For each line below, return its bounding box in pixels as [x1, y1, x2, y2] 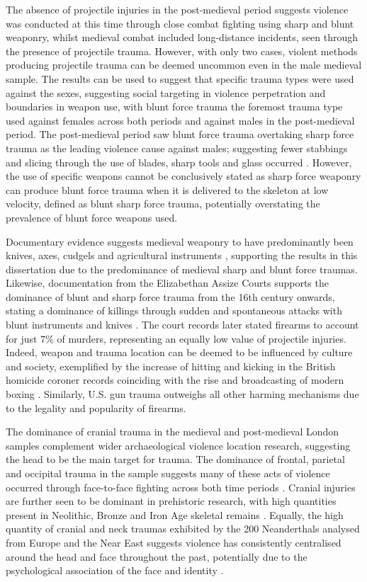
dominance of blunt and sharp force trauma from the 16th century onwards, [6, 289, 335, 304]
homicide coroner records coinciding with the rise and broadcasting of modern [6, 372, 344, 387]
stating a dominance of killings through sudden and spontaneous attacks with [6, 303, 342, 318]
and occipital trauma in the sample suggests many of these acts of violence [6, 466, 330, 480]
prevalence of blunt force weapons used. [6, 210, 178, 224]
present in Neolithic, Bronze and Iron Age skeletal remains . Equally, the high [6, 507, 344, 522]
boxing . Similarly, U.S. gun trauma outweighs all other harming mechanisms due [6, 387, 359, 401]
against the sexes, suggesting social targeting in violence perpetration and [6, 85, 326, 100]
